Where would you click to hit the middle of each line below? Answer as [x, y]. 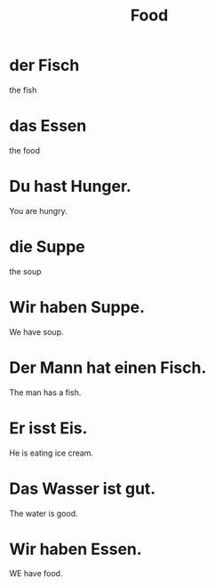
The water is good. [44, 513]
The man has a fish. [45, 392]
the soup [25, 271]
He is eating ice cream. [52, 453]
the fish [23, 90]
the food [25, 150]
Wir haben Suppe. [77, 307]
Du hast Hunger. [70, 186]
